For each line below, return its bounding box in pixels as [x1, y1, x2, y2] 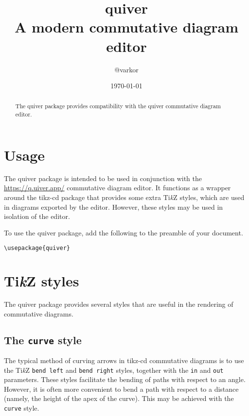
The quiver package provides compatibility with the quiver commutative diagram [15, 102, 221, 110]
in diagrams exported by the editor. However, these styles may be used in [4, 201, 223, 212]
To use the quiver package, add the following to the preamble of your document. [4, 227, 243, 237]
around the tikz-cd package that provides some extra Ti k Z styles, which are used [4, 192, 245, 202]
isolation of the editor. [4, 211, 70, 221]
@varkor [114, 64, 139, 74]
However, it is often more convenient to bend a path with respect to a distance [4, 383, 239, 394]
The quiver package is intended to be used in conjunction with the [4, 173, 202, 183]
